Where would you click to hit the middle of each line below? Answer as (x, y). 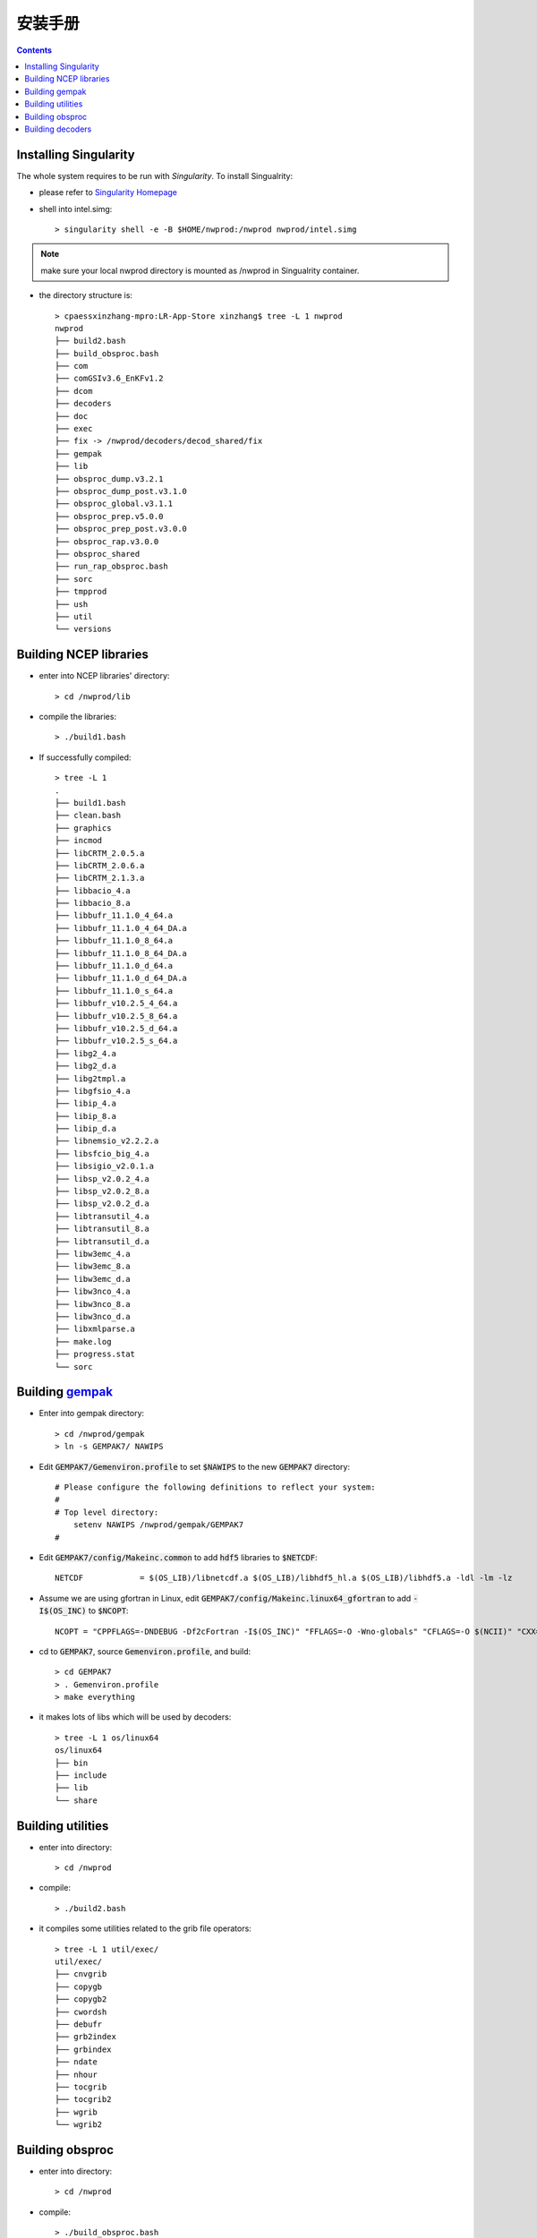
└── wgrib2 (79, 2125)
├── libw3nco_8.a (93, 1304)
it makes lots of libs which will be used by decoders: (135, 1717)
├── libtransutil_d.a (102, 1241)
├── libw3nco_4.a (93, 1292)
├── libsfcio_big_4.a (102, 1153)
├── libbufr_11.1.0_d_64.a (114, 966)
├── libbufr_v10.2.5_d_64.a (116, 1028)
